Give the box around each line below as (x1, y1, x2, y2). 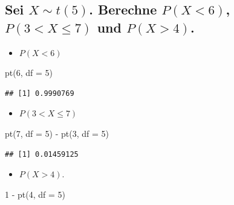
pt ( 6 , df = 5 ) (5, 66, 53, 79)
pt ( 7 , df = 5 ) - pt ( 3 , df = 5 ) (5, 127, 109, 139)
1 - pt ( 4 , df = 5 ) (5, 188, 66, 200)
